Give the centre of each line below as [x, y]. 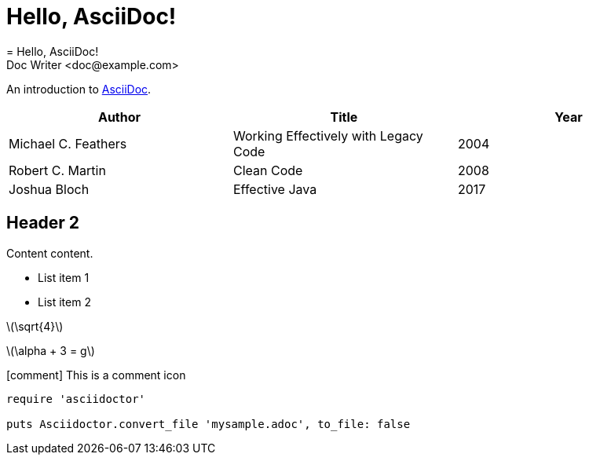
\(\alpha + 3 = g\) [51, 350]
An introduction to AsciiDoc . [79, 89]
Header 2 [43, 223]
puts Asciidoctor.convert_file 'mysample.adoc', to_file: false [209, 424]
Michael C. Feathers [68, 143]
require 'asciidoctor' [76, 399]
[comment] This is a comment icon [96, 375]
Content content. [50, 253]
